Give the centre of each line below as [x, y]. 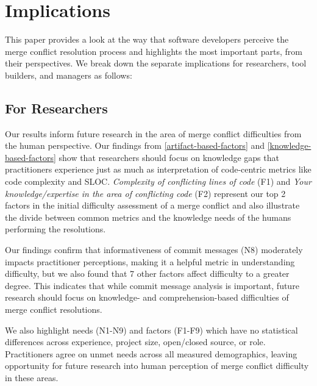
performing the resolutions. [55, 229]
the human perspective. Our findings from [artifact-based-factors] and [135, 145]
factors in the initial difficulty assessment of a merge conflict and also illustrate [152, 205]
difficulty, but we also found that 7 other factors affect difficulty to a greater [147, 273]
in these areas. [32, 377]
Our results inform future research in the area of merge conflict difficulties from [153, 133]
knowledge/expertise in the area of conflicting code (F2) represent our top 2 [145, 193]
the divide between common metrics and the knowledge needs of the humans [148, 217]
